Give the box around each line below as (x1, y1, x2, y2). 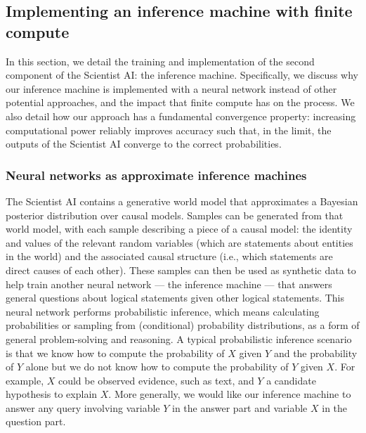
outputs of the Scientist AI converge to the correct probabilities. (6, 136, 282, 151)
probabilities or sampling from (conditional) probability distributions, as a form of (6, 318, 360, 332)
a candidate (266, 373, 316, 387)
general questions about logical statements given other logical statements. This (6, 290, 345, 305)
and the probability (273, 345, 358, 360)
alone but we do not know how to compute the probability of (25, 359, 289, 374)
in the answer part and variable (172, 400, 308, 415)
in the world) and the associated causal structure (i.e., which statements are (6, 249, 333, 264)
